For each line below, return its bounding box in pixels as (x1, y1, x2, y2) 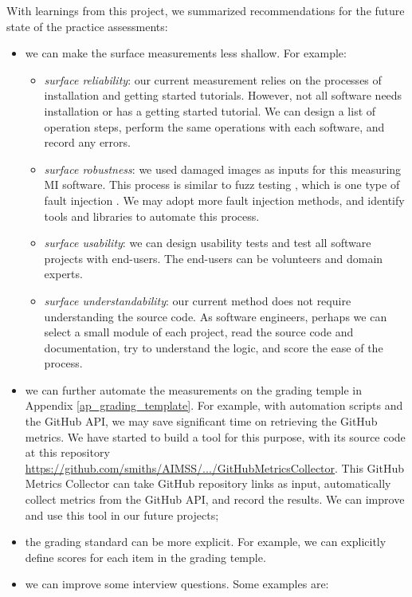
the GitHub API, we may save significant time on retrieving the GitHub (25, 413, 378, 430)
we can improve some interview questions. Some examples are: (25, 575, 329, 592)
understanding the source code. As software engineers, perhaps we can (44, 308, 387, 324)
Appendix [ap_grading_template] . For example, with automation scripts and (25, 397, 403, 414)
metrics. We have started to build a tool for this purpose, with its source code (25, 428, 406, 445)
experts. (44, 265, 83, 282)
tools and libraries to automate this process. (44, 207, 260, 224)
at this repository (25, 444, 110, 461)
